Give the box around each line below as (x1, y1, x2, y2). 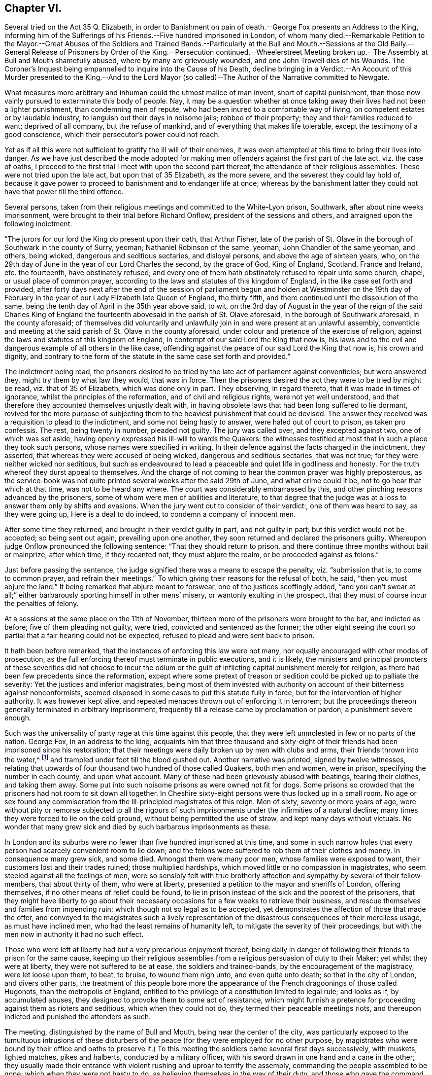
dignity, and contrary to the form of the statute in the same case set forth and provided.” (4, 352, 291, 361)
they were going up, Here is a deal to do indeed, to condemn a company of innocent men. (4, 510, 296, 519)
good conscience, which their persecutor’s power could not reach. (4, 130, 220, 139)
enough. (4, 714, 32, 722)
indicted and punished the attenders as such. (4, 1012, 151, 1021)
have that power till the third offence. (4, 187, 124, 196)
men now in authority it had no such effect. (4, 930, 144, 939)
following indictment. (4, 219, 72, 228)
